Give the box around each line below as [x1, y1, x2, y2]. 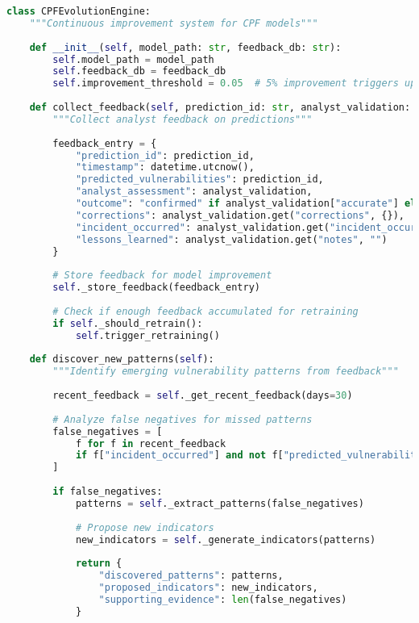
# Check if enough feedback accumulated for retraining [52, 305, 359, 317]
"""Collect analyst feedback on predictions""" [52, 113, 313, 125]
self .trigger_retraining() [75, 329, 220, 341]
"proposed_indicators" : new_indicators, [98, 582, 318, 593]
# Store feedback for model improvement [52, 270, 272, 282]
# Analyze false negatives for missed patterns [52, 413, 313, 425]
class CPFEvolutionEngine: [6, 6, 151, 17]
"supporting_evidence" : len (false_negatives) [98, 593, 347, 605]
